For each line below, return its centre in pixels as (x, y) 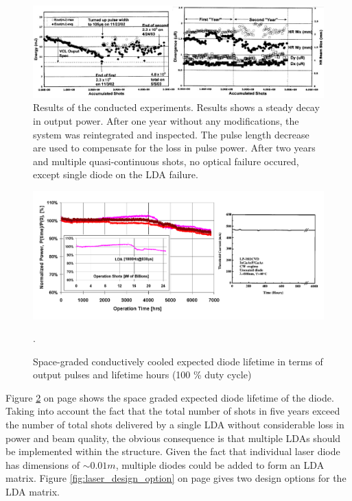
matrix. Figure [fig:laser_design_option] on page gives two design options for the (176, 478)
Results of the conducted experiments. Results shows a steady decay (176, 107)
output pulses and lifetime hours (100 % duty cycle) (142, 375)
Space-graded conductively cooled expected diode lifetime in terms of (178, 361)
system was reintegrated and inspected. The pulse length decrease (171, 134)
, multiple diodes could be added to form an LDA (220, 464)
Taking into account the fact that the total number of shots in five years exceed (173, 411)
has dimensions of (43, 464)
